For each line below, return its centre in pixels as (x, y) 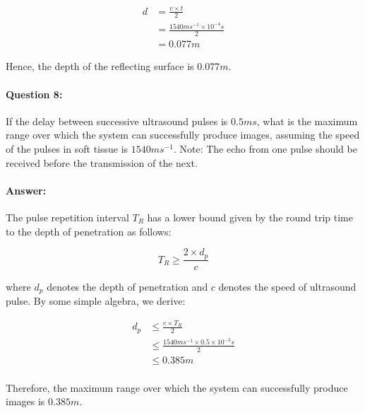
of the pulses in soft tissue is (67, 148)
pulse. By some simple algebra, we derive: (96, 301)
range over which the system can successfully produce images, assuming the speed (183, 135)
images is (25, 401)
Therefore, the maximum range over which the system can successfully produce (177, 387)
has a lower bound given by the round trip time (250, 217)
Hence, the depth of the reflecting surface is (100, 66)
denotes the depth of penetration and (127, 286)
